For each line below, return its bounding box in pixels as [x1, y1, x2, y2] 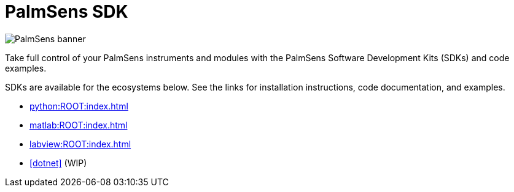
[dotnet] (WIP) [29, 157, 87, 168]
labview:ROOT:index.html [29, 138, 131, 149]
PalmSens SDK [5, 1, 128, 22]
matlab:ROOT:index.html [29, 119, 128, 130]
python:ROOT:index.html [29, 100, 128, 111]
